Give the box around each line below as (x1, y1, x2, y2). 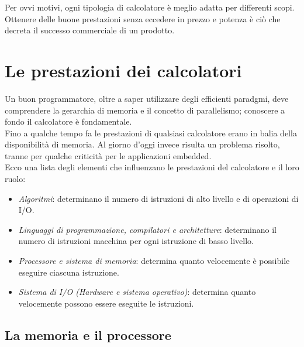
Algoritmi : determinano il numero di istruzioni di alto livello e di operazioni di (18, 192, 299, 204)
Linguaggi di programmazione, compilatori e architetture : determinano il (18, 223, 277, 235)
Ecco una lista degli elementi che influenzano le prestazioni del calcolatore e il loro (5, 161, 299, 173)
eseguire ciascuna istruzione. (18, 266, 119, 278)
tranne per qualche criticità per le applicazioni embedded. (5, 149, 212, 162)
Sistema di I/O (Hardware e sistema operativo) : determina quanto (18, 286, 256, 298)
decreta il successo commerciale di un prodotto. (5, 24, 175, 36)
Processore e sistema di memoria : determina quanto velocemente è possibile (18, 255, 290, 267)
